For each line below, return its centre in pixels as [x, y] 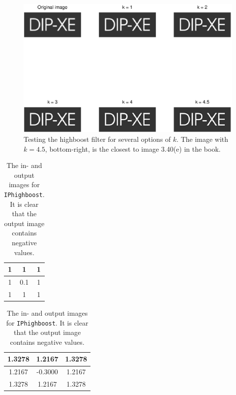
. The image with [203, 139]
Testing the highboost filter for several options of [97, 139]
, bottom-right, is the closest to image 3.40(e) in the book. [133, 148]
